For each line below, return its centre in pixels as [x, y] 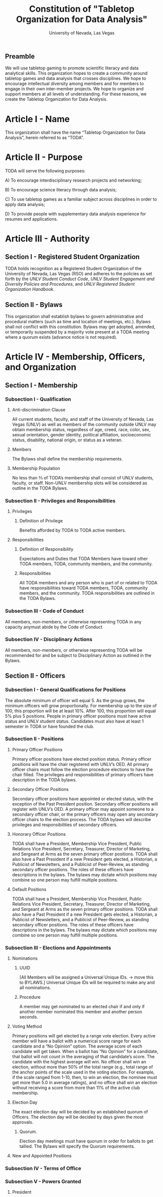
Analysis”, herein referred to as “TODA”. [45, 138]
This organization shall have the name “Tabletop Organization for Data [75, 132]
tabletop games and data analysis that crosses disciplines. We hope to [76, 79]
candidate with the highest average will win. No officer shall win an [79, 1062]
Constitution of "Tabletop [82, 9]
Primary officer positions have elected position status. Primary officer [82, 759]
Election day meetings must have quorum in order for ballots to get [86, 1141]
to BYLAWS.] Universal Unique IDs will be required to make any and [87, 983]
